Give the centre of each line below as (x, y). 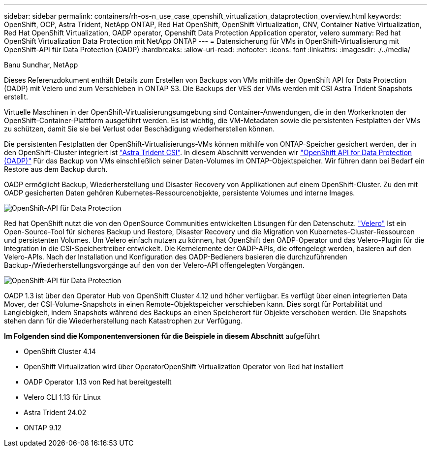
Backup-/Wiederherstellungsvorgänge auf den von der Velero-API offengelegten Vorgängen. (154, 265)
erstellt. (16, 97)
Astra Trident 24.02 (55, 412)
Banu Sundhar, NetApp (41, 65)
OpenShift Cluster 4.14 (60, 351)
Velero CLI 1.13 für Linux (62, 397)
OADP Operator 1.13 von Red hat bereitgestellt (98, 382)
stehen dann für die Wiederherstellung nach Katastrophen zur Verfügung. (123, 321)
